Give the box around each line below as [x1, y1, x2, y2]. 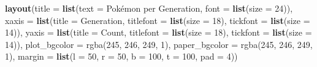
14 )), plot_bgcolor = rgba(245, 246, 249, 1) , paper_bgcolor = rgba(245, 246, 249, [5, 37, 313, 50]
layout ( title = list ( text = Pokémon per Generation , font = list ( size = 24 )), [5, 2, 293, 14]
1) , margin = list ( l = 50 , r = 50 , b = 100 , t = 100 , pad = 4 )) [5, 50, 238, 63]
